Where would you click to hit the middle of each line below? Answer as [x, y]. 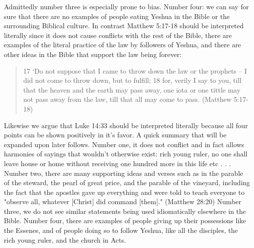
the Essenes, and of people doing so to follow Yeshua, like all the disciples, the [121, 230]
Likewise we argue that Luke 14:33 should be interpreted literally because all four [126, 125]
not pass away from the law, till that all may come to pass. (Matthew [127, 99]
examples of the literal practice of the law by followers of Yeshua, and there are [123, 45]
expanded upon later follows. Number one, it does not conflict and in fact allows [124, 144]
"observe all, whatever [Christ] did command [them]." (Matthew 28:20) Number [123, 201]
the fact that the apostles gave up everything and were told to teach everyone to [124, 192]
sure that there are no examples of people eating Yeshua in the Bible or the [117, 16]
